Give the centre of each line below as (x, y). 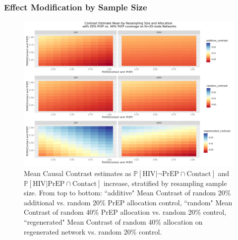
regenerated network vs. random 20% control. (93, 231)
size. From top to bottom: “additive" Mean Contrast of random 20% (127, 193)
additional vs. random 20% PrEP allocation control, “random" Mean (128, 202)
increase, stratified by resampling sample (165, 183)
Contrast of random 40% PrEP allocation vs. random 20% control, (125, 212)
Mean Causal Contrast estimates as (78, 173)
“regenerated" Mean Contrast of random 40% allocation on (113, 221)
